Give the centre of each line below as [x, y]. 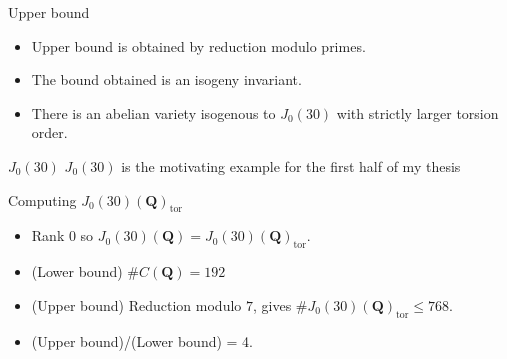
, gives [272, 304]
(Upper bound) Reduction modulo [136, 304]
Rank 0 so [62, 235]
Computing [42, 199]
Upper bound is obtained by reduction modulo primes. [198, 45]
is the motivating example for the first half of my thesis [291, 165]
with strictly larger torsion [417, 112]
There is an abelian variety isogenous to [153, 112]
